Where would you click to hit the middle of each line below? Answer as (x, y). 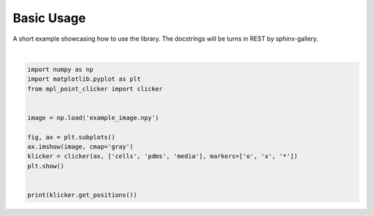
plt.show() (46, 166)
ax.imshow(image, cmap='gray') (81, 147)
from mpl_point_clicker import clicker (95, 89)
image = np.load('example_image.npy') (93, 118)
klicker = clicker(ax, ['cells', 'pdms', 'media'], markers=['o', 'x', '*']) (162, 156)
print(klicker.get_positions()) (82, 195)
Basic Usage (49, 18)
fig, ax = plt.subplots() (71, 137)
